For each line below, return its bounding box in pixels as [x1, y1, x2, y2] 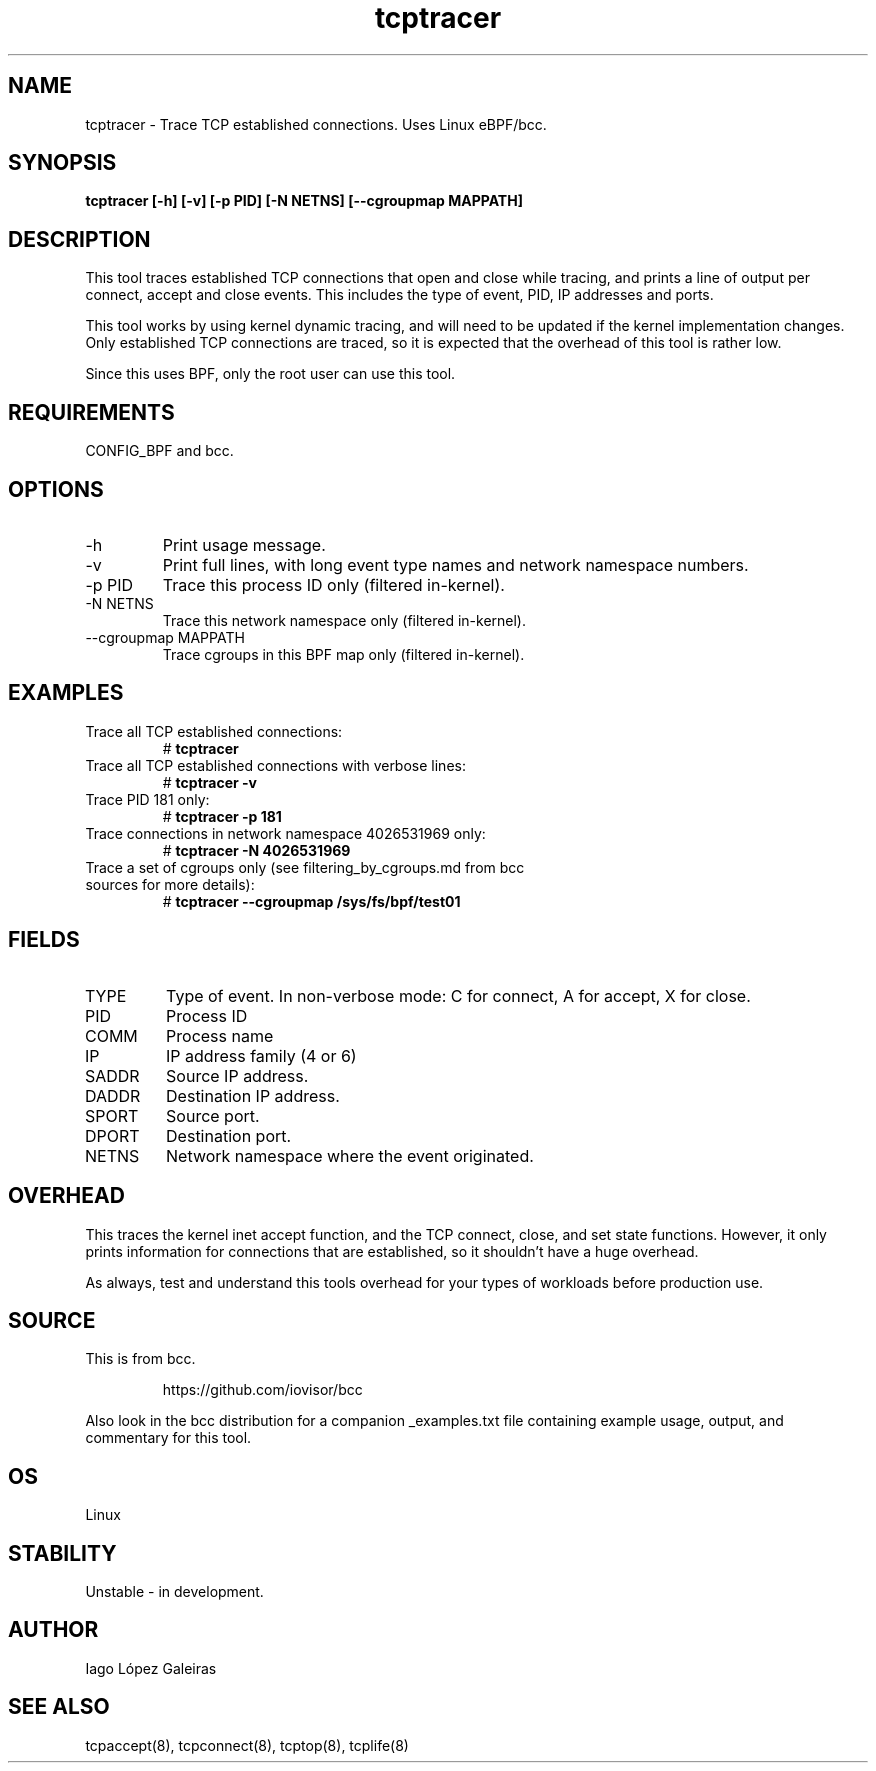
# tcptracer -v [162, 773, 257, 791]
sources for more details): [85, 875, 255, 893]
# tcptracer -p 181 [162, 807, 282, 825]
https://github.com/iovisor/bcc [162, 1381, 363, 1399]
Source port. [166, 1105, 260, 1126]
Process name [166, 1025, 274, 1046]
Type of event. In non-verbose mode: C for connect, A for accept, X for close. [166, 985, 751, 1006]
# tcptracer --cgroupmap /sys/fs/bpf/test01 [162, 892, 461, 910]
